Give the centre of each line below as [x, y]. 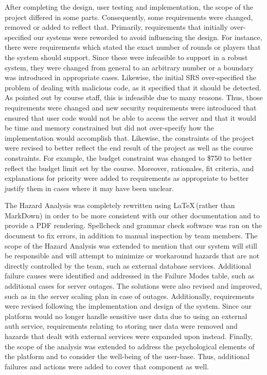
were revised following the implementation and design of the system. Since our [128, 306]
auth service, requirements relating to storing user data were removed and [121, 326]
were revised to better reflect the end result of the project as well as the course [129, 148]
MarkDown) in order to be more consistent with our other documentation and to [132, 215]
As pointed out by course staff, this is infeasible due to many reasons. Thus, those [134, 97]
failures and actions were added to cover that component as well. [107, 366]
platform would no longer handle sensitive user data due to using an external [126, 316]
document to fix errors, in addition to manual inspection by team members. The [131, 236]
